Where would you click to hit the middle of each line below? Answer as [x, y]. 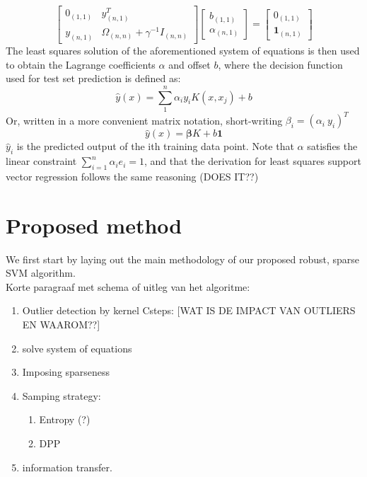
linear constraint [41, 161]
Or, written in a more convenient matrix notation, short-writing [144, 120]
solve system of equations [77, 348]
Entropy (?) [65, 419]
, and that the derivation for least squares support [252, 161]
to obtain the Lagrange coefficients [81, 64]
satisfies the [332, 146]
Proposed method [94, 225]
